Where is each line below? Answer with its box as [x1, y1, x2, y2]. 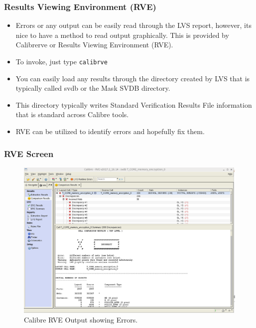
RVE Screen [4, 147, 54, 160]
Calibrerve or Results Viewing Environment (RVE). [15, 39, 173, 50]
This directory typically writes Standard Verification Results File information [15, 99, 252, 110]
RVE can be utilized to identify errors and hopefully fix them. [15, 126, 205, 137]
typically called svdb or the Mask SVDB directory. [15, 83, 170, 93]
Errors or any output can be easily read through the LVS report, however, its [15, 20, 252, 30]
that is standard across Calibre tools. [15, 109, 129, 120]
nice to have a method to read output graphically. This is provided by [15, 29, 229, 40]
